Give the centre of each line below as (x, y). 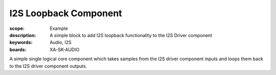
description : (23, 35)
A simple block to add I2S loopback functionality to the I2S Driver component (131, 35)
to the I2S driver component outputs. (48, 66)
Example (59, 28)
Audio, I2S (61, 43)
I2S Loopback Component (66, 13)
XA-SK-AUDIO (65, 49)
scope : (17, 28)
